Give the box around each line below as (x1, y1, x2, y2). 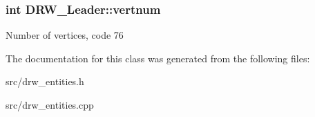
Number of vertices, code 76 (6, 28, 124, 42)
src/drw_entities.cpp (6, 98, 94, 111)
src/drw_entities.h (6, 74, 84, 89)
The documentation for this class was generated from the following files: (6, 51, 310, 65)
